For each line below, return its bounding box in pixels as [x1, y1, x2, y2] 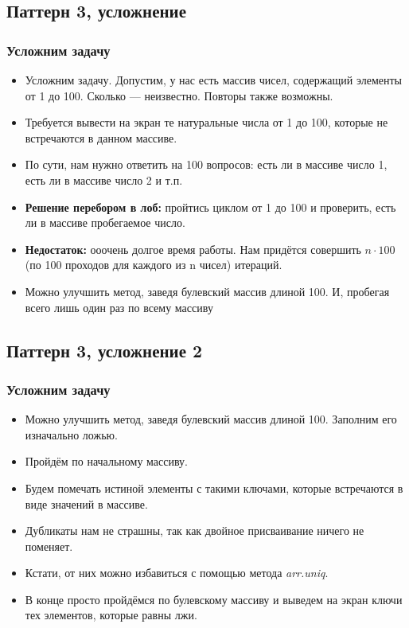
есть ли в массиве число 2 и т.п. [25, 171, 183, 188]
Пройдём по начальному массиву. [25, 453, 188, 470]
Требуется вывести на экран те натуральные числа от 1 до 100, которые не [25, 114, 388, 131]
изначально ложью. [25, 426, 118, 443]
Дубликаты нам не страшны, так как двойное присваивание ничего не [25, 522, 364, 539]
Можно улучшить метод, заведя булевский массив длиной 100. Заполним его [25, 411, 397, 427]
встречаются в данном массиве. [25, 129, 177, 146]
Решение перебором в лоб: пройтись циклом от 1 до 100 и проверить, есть [25, 198, 396, 215]
